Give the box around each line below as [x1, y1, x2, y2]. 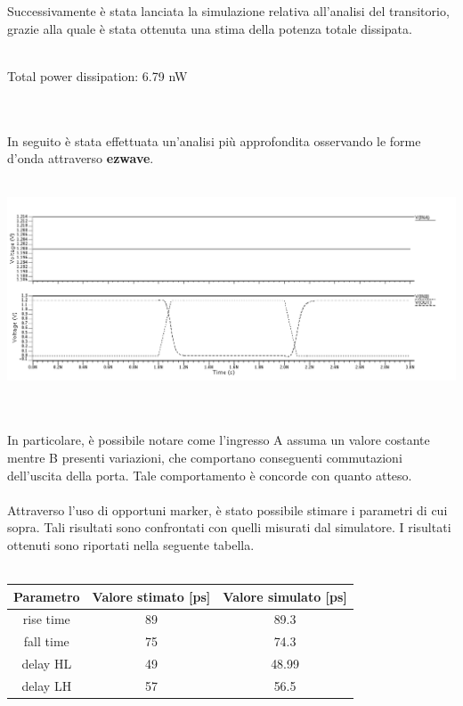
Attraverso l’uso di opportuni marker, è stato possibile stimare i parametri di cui [7, 500, 448, 519]
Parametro [13, 587, 80, 605]
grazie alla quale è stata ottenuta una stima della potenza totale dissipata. [7, 19, 412, 37]
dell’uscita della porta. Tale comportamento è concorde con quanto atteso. [7, 465, 412, 484]
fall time [23, 632, 69, 651]
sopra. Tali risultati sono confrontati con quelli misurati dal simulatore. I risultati [7, 518, 451, 537]
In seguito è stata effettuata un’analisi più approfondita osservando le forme [7, 131, 421, 150]
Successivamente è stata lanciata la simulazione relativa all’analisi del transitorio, [7, 2, 450, 20]
